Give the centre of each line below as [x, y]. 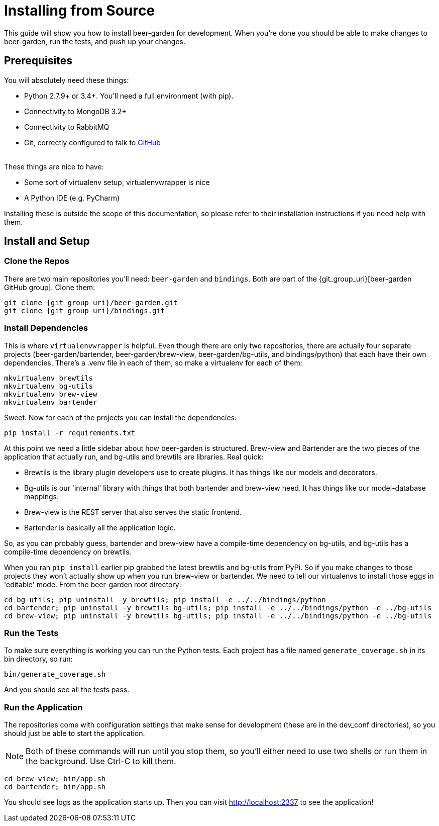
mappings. [41, 496]
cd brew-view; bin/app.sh [55, 779]
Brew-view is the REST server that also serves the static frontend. [133, 512]
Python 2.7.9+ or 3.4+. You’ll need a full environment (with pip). [129, 96]
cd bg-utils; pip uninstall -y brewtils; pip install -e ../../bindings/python [165, 600]
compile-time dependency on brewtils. [68, 552]
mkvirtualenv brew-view [51, 394]
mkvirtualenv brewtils [49, 378]
